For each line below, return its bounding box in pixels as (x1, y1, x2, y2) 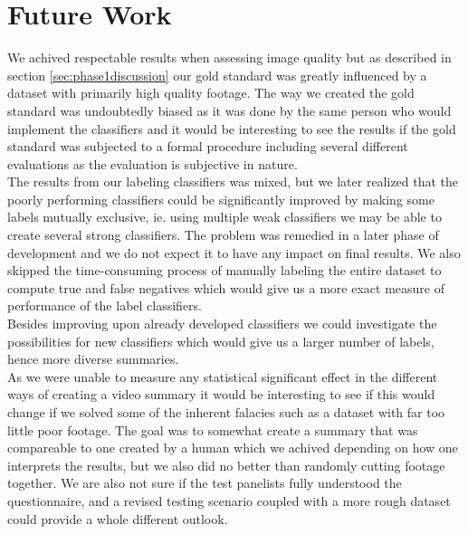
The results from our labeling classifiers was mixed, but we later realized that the (7, 172, 459, 191)
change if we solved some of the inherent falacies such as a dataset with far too (7, 403, 445, 421)
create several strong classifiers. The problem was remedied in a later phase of (7, 225, 439, 244)
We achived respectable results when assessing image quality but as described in (7, 48, 452, 67)
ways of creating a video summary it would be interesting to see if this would (7, 385, 435, 404)
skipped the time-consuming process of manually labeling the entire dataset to (7, 261, 442, 280)
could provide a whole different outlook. (7, 509, 228, 528)
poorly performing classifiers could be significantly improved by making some (7, 189, 435, 208)
